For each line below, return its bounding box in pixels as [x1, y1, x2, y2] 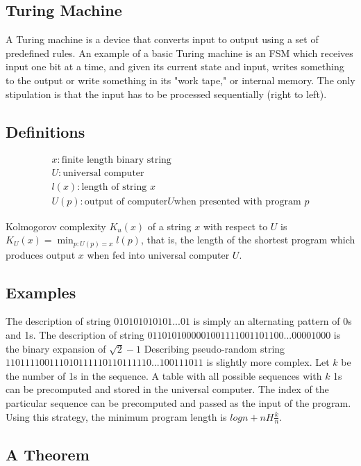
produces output [6, 247, 76, 262]
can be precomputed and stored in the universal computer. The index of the [6, 382, 329, 396]
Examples [6, 281, 76, 303]
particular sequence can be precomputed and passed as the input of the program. [6, 395, 351, 410]
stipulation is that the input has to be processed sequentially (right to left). [6, 86, 327, 101]
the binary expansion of [6, 341, 106, 355]
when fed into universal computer [87, 247, 230, 262]
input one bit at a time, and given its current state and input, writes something [6, 59, 344, 74]
